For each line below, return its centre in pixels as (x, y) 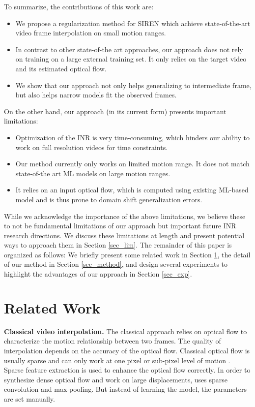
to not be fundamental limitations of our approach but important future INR (120, 226)
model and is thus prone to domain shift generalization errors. (109, 199)
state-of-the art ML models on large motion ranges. (93, 173)
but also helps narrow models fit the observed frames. (96, 95)
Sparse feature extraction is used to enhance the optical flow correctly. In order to (127, 370)
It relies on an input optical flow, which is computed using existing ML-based (132, 190)
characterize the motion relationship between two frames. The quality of (113, 341)
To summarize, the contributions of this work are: (79, 6)
